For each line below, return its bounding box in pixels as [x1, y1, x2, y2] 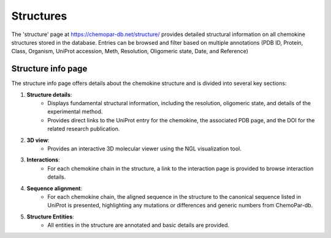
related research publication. [47, 125, 120, 133]
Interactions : [26, 156, 60, 163]
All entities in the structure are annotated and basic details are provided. [47, 221, 230, 229]
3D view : [26, 136, 50, 144]
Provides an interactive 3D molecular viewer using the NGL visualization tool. [47, 144, 242, 152]
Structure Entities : [26, 213, 75, 220]
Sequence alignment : [26, 184, 83, 192]
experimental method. [47, 108, 103, 116]
